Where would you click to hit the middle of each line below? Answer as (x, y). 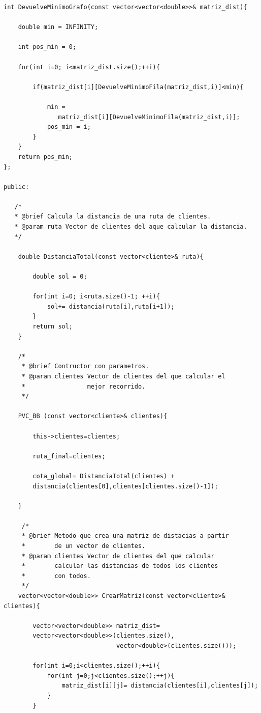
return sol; (53, 326)
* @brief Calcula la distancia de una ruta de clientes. (113, 217)
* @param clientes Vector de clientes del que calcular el (123, 376)
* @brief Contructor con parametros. (85, 366)
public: (17, 187)
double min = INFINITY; (58, 27)
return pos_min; (45, 157)
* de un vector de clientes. (84, 546)
